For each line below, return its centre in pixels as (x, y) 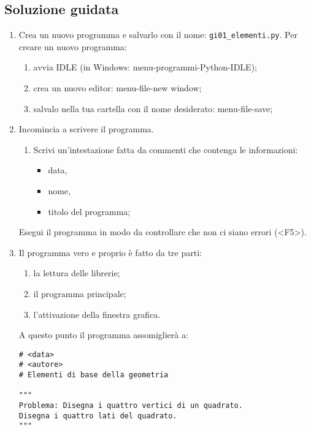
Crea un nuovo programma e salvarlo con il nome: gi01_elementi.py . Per (158, 35)
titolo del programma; (89, 211)
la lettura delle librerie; (77, 273)
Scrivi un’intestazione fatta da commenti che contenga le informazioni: (166, 149)
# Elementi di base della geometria (94, 375)
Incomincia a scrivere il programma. (86, 129)
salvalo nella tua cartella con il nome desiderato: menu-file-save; (153, 108)
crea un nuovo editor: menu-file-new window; (117, 88)
